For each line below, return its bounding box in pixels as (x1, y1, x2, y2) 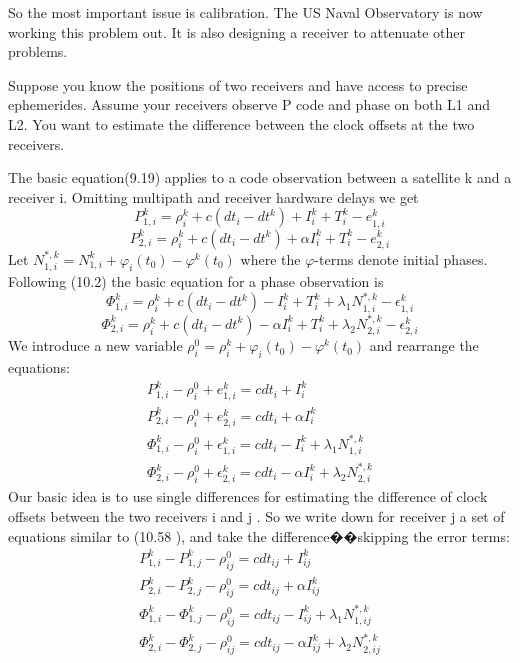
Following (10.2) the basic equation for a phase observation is (8, 271, 384, 292)
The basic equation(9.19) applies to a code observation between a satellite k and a (8, 167, 512, 188)
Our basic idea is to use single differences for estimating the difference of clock (8, 486, 488, 507)
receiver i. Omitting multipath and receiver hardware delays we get (8, 186, 419, 207)
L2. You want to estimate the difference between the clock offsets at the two (8, 113, 475, 134)
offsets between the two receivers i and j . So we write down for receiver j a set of (8, 506, 505, 527)
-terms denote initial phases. (314, 248, 488, 269)
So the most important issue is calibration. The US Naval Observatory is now (8, 2, 483, 22)
